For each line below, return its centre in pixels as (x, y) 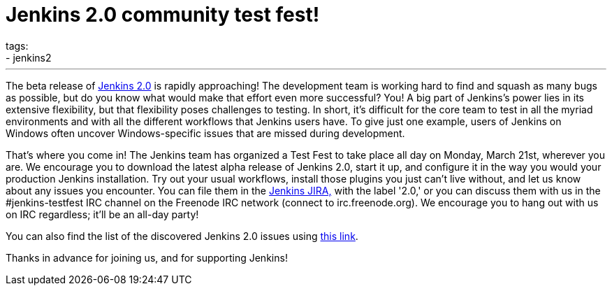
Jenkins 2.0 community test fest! (163, 15)
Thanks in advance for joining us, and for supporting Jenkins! (147, 257)
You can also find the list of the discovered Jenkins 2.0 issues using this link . (182, 236)
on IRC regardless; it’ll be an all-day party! (102, 214)
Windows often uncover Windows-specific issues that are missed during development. (205, 133)
